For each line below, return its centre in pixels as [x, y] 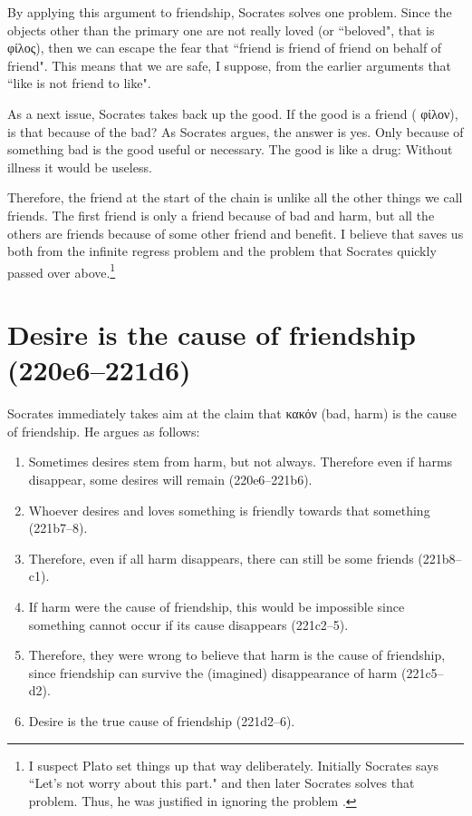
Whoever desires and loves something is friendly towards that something [229, 510]
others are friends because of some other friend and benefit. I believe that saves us [236, 233]
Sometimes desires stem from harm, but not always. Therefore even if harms [241, 462]
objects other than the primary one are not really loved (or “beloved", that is [221, 29]
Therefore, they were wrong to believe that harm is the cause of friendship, [237, 655]
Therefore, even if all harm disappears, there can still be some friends [221, 558]
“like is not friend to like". [79, 83]
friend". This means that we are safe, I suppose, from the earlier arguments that [230, 65]
